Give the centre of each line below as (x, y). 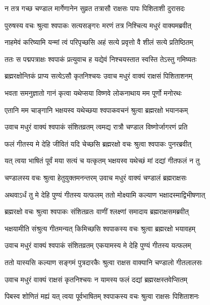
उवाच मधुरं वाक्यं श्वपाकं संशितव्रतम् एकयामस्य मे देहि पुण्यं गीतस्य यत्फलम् (98, 245)
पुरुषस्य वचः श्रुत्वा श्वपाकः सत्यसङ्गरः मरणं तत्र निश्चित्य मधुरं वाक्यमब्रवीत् (98, 25)
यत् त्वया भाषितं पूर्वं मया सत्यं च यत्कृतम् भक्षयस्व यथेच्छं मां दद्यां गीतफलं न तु (102, 161)
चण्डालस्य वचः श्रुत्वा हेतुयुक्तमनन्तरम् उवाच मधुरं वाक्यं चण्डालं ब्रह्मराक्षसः (96, 177)
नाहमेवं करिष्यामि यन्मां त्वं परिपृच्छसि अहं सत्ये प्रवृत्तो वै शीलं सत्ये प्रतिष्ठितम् (99, 42)
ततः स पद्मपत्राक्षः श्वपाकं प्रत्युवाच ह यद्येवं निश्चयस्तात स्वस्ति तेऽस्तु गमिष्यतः (101, 59)
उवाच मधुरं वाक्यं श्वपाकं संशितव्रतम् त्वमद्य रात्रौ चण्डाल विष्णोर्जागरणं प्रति (96, 127)
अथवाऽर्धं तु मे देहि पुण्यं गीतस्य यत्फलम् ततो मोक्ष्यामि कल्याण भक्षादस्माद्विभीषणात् (105, 194)
